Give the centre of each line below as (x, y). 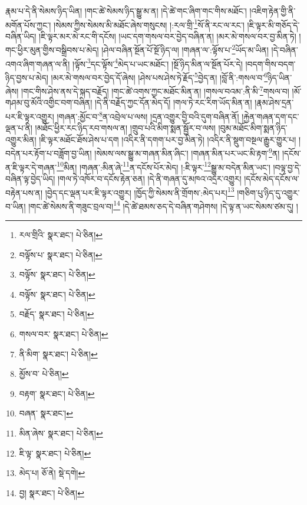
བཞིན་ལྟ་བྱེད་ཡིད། (30, 178)
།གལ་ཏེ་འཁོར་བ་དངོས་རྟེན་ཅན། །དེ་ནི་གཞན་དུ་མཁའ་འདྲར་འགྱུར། (149, 178)
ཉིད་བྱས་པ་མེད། (27, 77)
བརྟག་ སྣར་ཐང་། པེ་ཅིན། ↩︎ (57, 393)
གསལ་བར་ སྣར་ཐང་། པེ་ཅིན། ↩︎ (64, 334)
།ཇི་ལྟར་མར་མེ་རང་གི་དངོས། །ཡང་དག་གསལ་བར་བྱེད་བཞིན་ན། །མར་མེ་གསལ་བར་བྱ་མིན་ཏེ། (168, 36)
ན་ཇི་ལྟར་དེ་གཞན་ (31, 167)
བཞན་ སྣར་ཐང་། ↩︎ (46, 413)
